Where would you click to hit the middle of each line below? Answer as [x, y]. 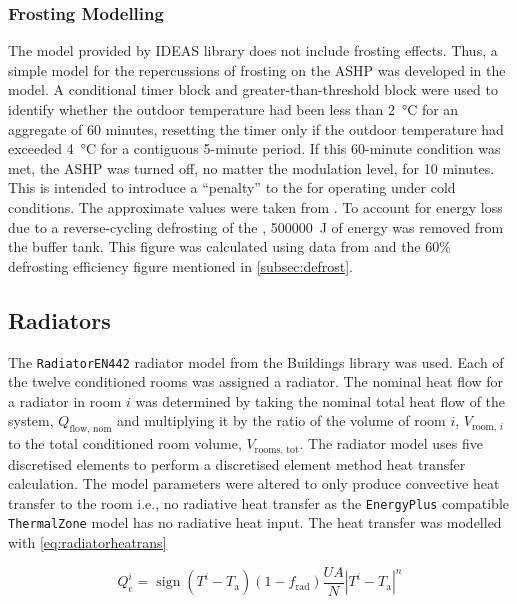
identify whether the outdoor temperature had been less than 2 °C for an [233, 109]
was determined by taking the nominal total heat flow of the [320, 400]
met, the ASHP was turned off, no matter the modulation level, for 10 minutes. [251, 167]
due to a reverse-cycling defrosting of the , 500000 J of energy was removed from [256, 226]
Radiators [59, 319]
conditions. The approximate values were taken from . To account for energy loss [255, 206]
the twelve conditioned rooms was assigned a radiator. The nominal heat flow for [256, 381]
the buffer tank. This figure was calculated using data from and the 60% [229, 246]
